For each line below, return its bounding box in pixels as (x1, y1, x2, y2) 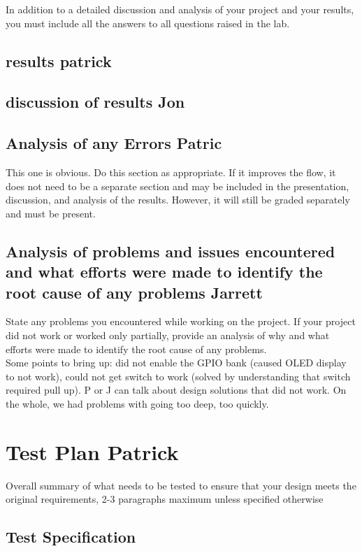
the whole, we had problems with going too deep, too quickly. (6, 396, 269, 410)
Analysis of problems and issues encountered (6, 240, 335, 262)
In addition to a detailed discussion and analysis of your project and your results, (6, 2, 354, 16)
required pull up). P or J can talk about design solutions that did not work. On (6, 382, 347, 397)
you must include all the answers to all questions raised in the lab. (6, 15, 290, 30)
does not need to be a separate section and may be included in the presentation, (6, 178, 349, 193)
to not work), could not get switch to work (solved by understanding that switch (6, 368, 351, 383)
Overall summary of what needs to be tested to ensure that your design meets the (6, 478, 356, 492)
